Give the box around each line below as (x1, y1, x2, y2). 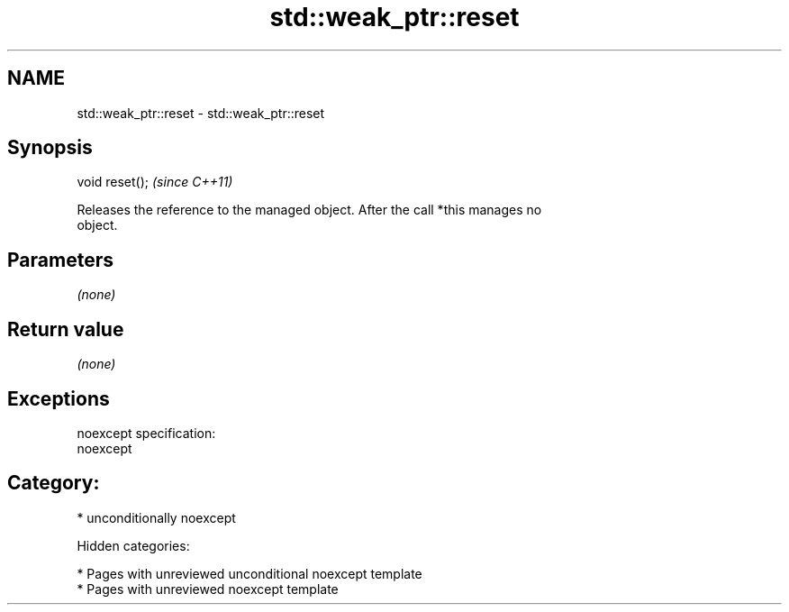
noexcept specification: (77, 425, 216, 441)
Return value (7, 317, 124, 341)
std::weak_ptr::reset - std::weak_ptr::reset (77, 105, 325, 121)
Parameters (7, 248, 113, 271)
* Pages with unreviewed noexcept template (77, 580, 339, 597)
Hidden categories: (77, 537, 190, 553)
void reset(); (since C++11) (77, 174, 233, 190)
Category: (7, 471, 100, 495)
